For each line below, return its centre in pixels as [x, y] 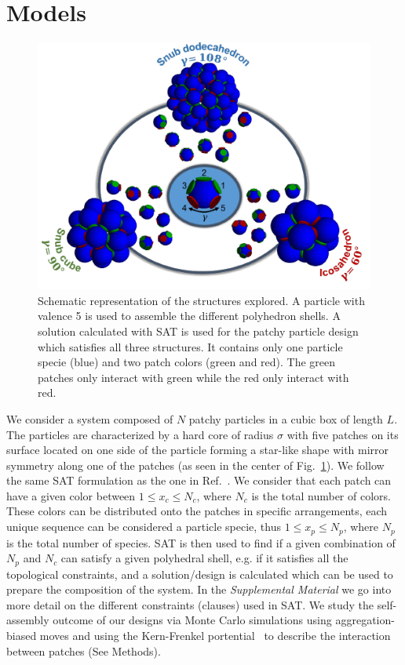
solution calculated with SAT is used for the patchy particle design [198, 331]
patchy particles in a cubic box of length [286, 418]
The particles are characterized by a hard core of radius [140, 434]
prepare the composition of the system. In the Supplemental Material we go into [199, 589]
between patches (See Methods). [84, 650]
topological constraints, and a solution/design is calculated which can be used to [200, 574]
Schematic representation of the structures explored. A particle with [201, 300]
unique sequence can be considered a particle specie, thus [144, 527]
